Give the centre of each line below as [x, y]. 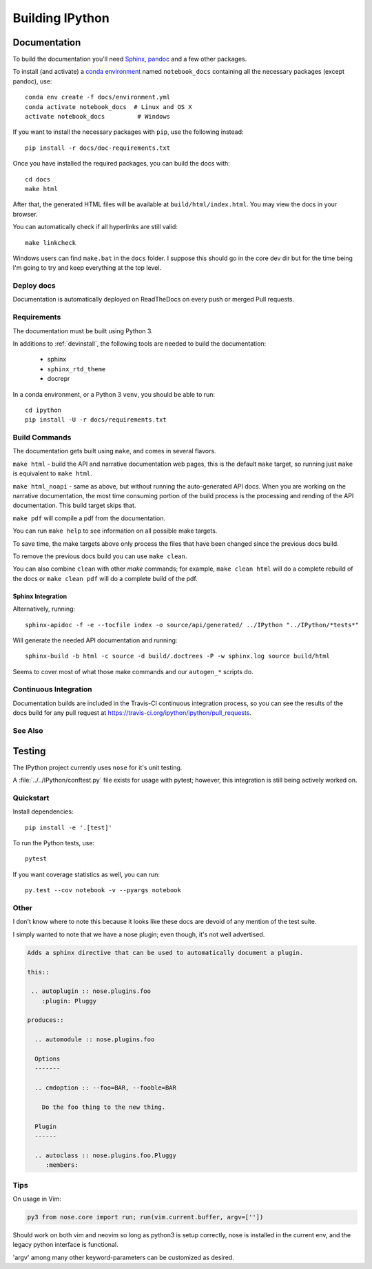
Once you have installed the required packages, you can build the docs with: [121, 164]
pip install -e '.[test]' [69, 827]
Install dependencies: [43, 811]
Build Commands [42, 437]
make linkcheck [51, 243]
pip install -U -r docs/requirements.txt [96, 420]
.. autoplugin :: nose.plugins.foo [91, 991]
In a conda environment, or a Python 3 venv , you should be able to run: [114, 394]
